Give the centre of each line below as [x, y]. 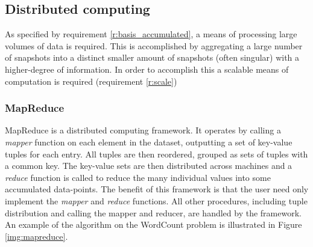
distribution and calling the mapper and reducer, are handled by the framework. [153, 212]
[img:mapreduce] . [36, 236]
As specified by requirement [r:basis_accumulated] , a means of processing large [151, 34]
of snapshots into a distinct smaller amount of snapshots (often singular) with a [152, 57]
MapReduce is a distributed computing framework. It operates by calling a [143, 130]
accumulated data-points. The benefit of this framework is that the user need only [157, 189]
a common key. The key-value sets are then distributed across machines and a [149, 166]
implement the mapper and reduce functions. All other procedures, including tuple [156, 200]
